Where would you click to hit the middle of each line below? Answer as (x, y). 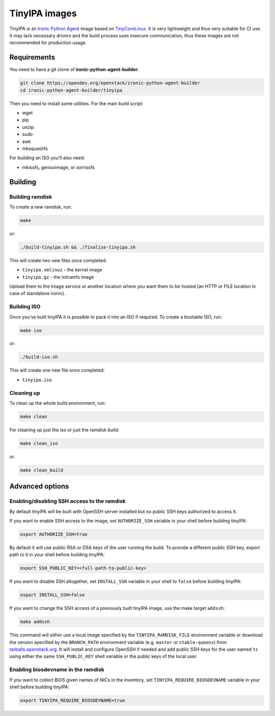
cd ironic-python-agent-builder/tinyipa (71, 90)
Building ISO (25, 307)
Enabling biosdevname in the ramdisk (57, 670)
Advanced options (39, 487)
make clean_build (42, 470)
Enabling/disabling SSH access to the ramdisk (67, 501)
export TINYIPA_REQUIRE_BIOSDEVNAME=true (73, 700)
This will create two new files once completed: (58, 260)
